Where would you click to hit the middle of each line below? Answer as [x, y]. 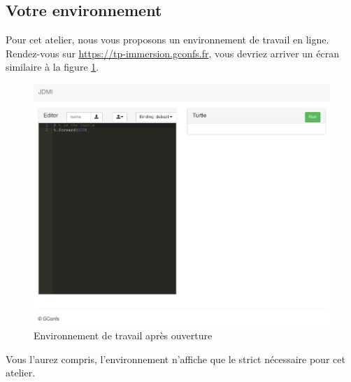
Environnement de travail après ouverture [123, 335]
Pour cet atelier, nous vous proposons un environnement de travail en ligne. [167, 40]
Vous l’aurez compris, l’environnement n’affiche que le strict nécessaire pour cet [175, 359]
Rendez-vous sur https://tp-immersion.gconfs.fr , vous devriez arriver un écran [172, 53]
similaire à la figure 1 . [52, 67]
